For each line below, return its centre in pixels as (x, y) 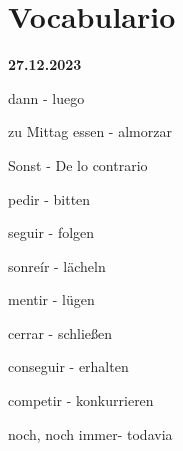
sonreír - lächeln (57, 265)
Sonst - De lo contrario (78, 164)
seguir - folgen (51, 232)
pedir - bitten (49, 198)
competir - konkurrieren (81, 400)
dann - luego (46, 97)
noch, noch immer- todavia (90, 433)
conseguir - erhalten (68, 366)
